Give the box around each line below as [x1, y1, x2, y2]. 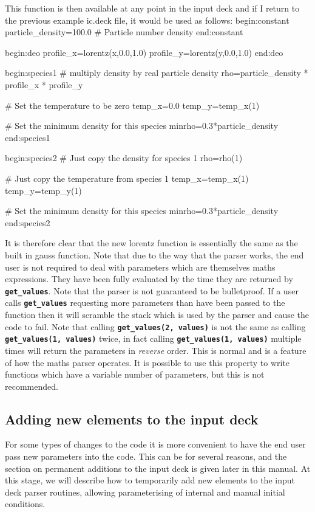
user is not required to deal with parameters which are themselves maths [5, 260, 276, 273]
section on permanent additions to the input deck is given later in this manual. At [5, 462, 311, 474]
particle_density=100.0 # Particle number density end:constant [5, 26, 243, 38]
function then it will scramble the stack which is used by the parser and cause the [5, 308, 310, 320]
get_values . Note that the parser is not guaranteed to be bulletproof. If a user [5, 284, 299, 297]
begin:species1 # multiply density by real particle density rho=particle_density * [5, 66, 308, 79]
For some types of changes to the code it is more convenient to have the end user [5, 438, 306, 451]
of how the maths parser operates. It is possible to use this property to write [5, 356, 290, 368]
